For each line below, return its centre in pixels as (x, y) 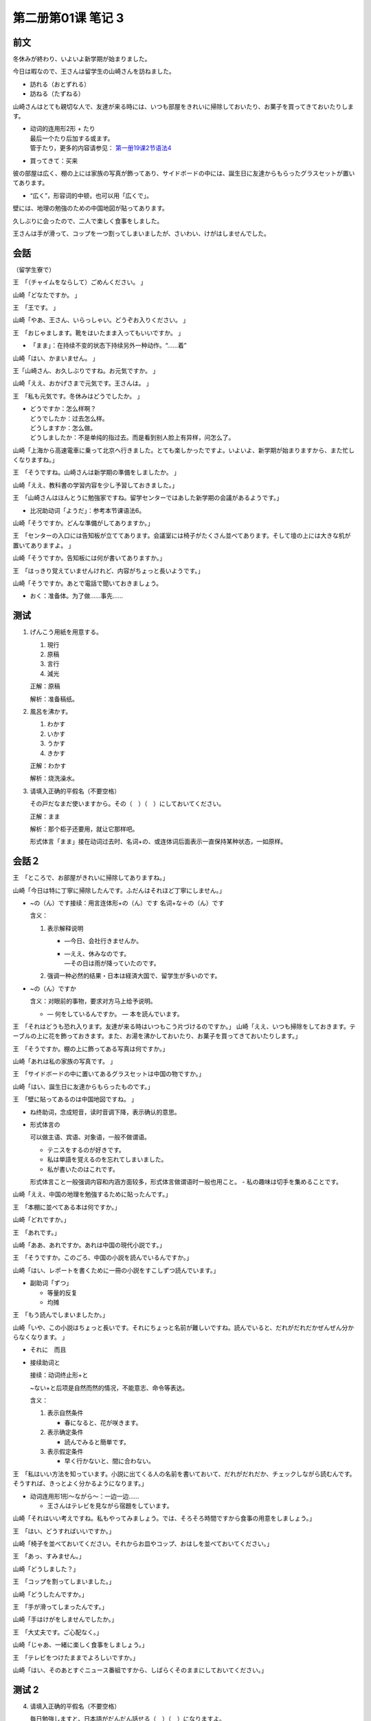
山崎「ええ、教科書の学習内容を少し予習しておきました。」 (95, 485)
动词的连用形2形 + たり (63, 129)
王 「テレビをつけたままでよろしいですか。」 (76, 1657)
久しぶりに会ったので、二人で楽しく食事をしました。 (88, 221)
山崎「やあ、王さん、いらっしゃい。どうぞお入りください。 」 (101, 320)
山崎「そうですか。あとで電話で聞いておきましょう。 (88, 583)
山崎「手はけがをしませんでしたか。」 (65, 1619)
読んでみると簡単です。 (97, 1442)
